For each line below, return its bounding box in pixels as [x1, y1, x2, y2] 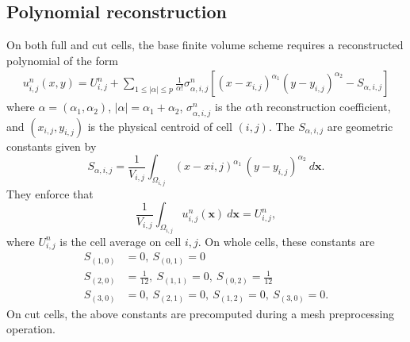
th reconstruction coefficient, [252, 98, 391, 115]
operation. [6, 321, 56, 337]
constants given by [6, 137, 97, 154]
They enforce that [6, 185, 94, 202]
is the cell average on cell [59, 232, 182, 249]
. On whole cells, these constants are [197, 232, 375, 249]
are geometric [327, 117, 393, 134]
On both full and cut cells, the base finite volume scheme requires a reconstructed [6, 37, 404, 53]
